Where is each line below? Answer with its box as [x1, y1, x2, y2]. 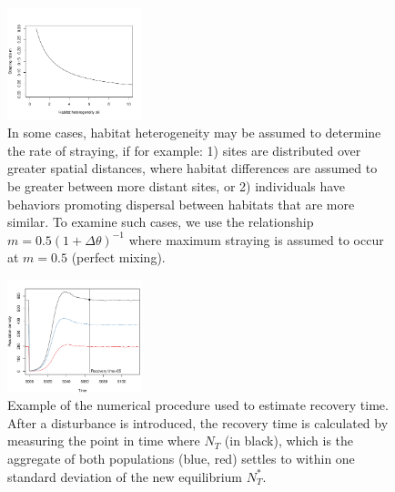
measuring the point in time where [7, 431, 200, 450]
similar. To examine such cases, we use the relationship [7, 212, 314, 231]
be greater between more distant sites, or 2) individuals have [7, 177, 346, 196]
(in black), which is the [224, 431, 354, 450]
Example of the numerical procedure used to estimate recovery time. [7, 395, 389, 415]
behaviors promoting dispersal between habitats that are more [7, 194, 355, 213]
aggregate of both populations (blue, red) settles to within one [7, 449, 355, 468]
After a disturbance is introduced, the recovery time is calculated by [7, 413, 389, 432]
